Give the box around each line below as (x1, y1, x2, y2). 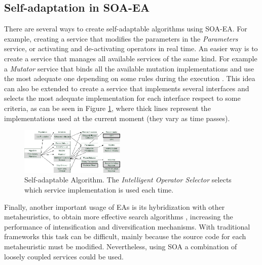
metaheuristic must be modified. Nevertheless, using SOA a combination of (4, 241, 237, 251)
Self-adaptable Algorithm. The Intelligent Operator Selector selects (24, 174, 232, 185)
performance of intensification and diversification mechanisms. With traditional (4, 221, 250, 232)
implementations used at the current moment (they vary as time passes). (4, 112, 230, 123)
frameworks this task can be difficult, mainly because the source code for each (4, 231, 246, 242)
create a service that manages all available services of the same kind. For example (4, 53, 257, 63)
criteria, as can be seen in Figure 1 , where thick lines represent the (4, 102, 211, 113)
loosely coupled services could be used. (4, 251, 124, 261)
